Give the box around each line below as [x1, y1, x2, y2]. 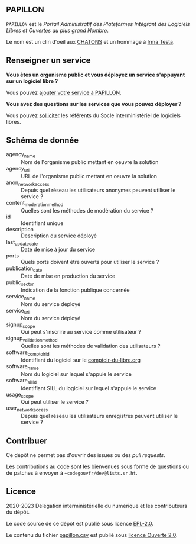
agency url [6, 165, 30, 173]
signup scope [6, 321, 35, 329]
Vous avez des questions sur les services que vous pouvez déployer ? [6, 100, 182, 107]
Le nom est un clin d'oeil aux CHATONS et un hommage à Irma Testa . [6, 38, 175, 45]
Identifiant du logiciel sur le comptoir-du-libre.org [21, 356, 141, 363]
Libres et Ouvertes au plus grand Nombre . [6, 27, 109, 34]
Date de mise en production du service [21, 272, 116, 280]
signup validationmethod [6, 334, 58, 343]
